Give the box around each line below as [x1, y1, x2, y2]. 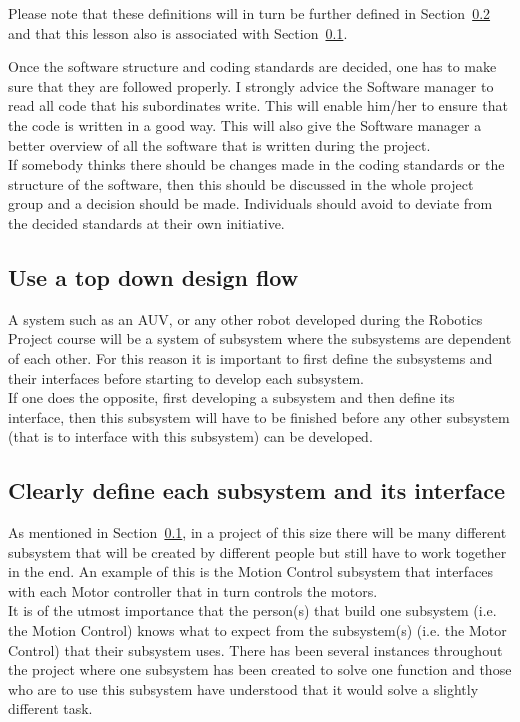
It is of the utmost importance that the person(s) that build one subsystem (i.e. [8, 600, 497, 621]
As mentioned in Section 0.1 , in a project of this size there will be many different [8, 522, 507, 543]
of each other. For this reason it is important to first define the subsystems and [8, 347, 493, 368]
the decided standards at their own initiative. [8, 212, 285, 233]
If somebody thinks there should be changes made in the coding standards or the [8, 154, 505, 175]
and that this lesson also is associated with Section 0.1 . [8, 22, 348, 43]
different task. [8, 698, 93, 719]
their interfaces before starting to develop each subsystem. [8, 367, 364, 388]
